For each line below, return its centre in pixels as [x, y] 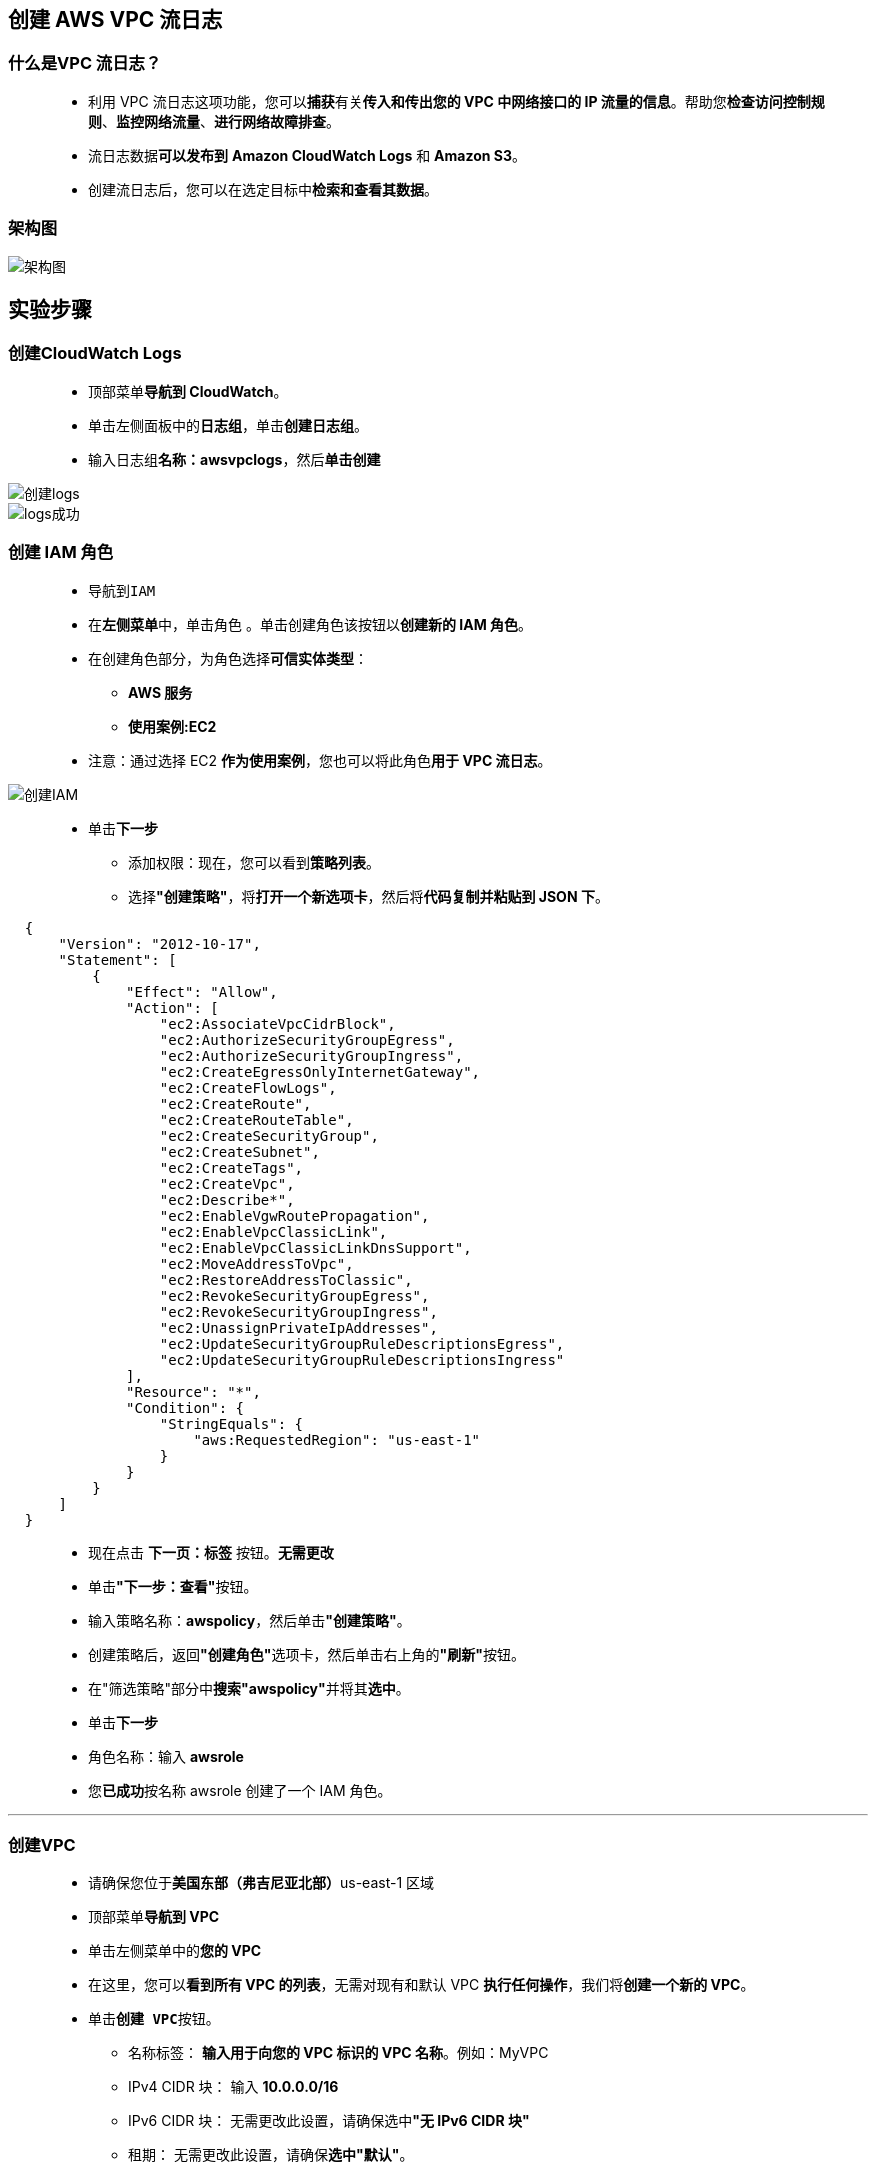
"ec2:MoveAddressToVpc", [256, 1263]
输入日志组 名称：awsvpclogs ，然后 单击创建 [234, 459]
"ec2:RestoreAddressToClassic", [286, 1279]
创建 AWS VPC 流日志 [115, 19]
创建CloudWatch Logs [95, 353]
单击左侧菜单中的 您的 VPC [175, 1951]
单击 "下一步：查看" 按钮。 [173, 1586]
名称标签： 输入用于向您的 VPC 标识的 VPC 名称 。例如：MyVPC [338, 2053]
